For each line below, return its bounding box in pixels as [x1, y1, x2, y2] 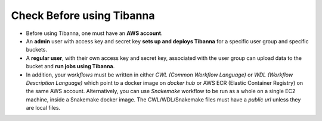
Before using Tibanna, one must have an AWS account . [26, 30, 163, 37]
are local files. [26, 104, 61, 112]
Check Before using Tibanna [11, 9, 155, 22]
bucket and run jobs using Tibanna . [26, 63, 115, 70]
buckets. [26, 46, 48, 53]
